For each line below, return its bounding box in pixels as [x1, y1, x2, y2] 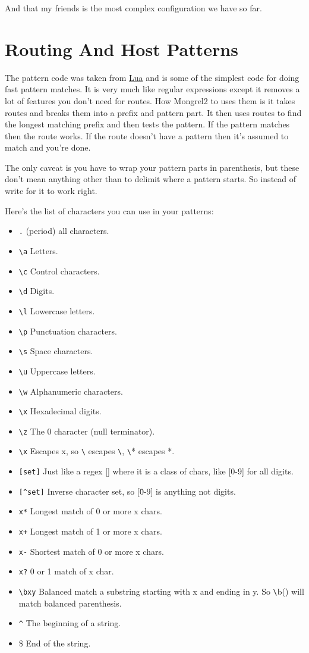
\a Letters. [18, 244, 58, 257]
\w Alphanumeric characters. [18, 385, 123, 397]
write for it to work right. [5, 185, 97, 197]
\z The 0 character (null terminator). [18, 424, 155, 437]
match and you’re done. [5, 141, 91, 154]
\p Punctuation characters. [18, 324, 117, 337]
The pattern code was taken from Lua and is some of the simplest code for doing [5, 71, 299, 83]
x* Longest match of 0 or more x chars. [18, 505, 162, 517]
